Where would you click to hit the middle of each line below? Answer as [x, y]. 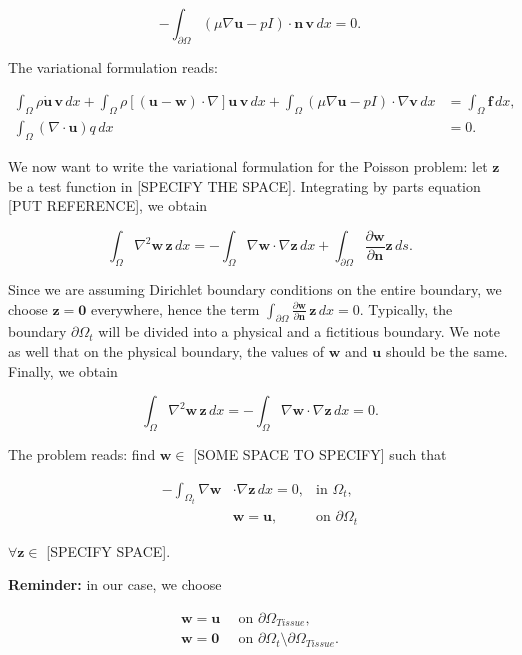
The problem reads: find [82, 454]
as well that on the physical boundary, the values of [166, 351]
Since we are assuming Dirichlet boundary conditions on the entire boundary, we [255, 289]
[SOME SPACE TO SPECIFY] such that [320, 454]
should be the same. [446, 351]
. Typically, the [406, 308]
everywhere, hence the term [175, 308]
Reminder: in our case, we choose [115, 584]
